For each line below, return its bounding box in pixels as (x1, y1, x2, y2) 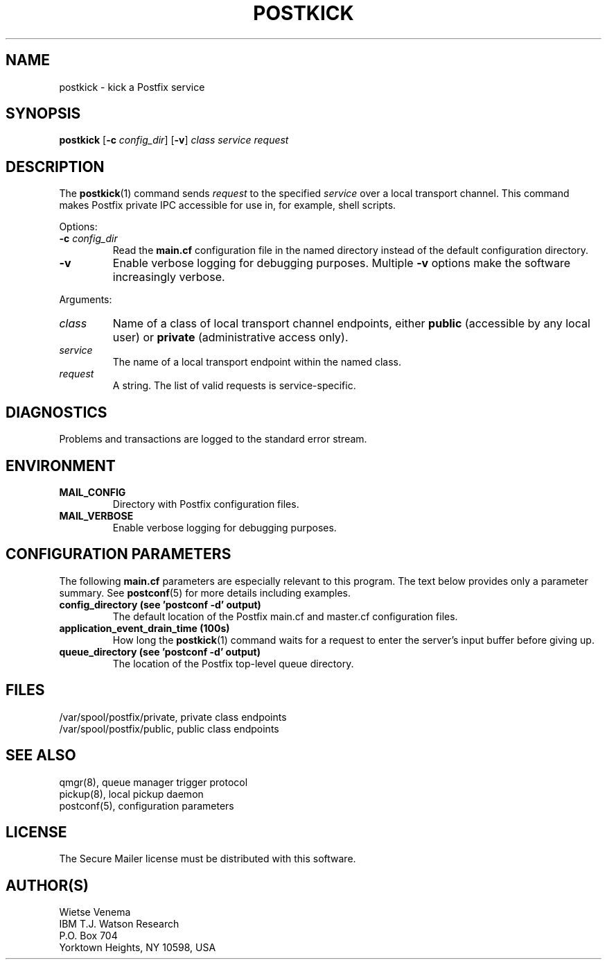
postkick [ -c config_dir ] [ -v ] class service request (59, 134, 289, 146)
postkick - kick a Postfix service (59, 80, 205, 93)
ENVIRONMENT (6, 456, 116, 475)
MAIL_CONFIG (59, 486, 126, 498)
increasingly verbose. (112, 270, 225, 284)
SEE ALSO (6, 746, 76, 765)
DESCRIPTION (6, 157, 105, 176)
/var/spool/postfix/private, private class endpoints (59, 710, 287, 723)
